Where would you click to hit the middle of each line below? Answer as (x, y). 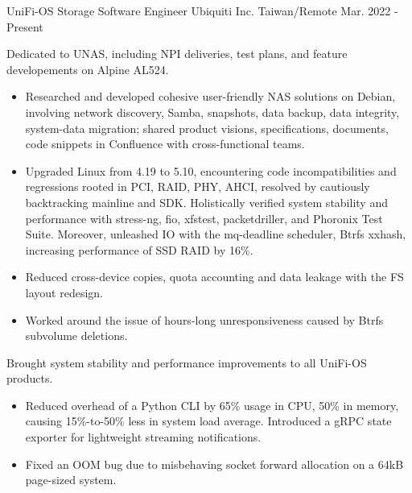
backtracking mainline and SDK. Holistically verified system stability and (206, 202)
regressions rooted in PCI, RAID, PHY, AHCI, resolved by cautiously (198, 186)
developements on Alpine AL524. (88, 69)
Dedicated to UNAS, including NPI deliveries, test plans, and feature (177, 54)
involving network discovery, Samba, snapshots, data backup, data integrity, (212, 112)
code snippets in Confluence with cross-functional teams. (165, 144)
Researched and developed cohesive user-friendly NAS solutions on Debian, (210, 96)
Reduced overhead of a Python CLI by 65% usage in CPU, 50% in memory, (212, 405)
